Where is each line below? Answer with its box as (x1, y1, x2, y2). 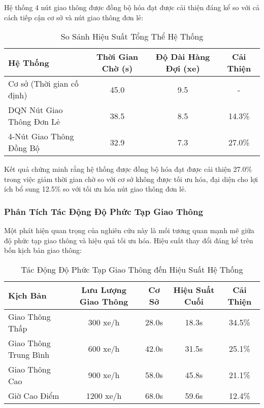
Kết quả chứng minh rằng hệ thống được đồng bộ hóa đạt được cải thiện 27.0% (4, 164, 252, 174)
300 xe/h (88, 316, 120, 328)
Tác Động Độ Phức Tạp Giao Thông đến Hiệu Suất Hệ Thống (21, 263, 243, 275)
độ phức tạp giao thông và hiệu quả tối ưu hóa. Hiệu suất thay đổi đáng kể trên (4, 235, 253, 245)
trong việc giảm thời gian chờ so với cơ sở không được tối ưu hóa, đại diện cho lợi (4, 173, 258, 184)
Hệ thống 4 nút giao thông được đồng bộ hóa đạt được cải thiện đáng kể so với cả (4, 2, 259, 12)
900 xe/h (88, 369, 120, 381)
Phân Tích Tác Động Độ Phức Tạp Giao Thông (4, 205, 203, 217)
